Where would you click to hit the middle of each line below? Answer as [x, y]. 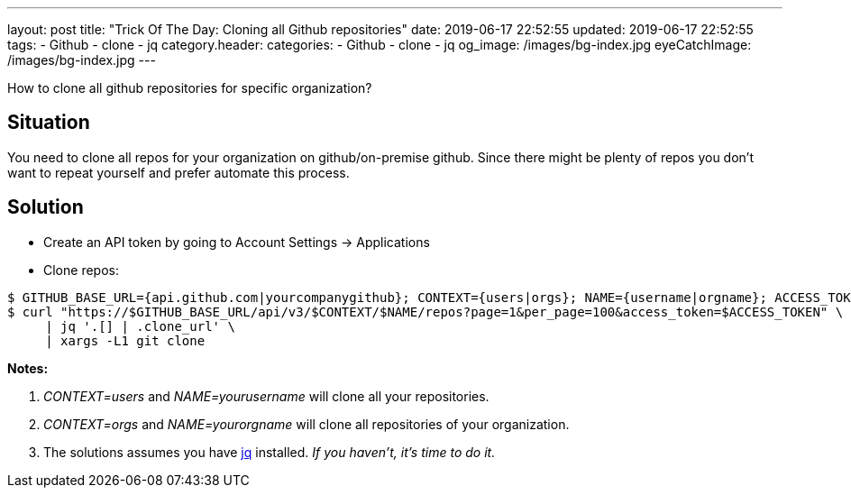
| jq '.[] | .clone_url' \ [140, 326]
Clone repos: [81, 270]
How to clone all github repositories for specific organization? [190, 88]
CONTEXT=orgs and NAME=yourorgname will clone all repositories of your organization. [307, 424]
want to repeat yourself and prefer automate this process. [178, 172]
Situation [49, 123]
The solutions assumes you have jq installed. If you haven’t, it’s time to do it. [270, 452]
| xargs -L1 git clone [125, 340]
